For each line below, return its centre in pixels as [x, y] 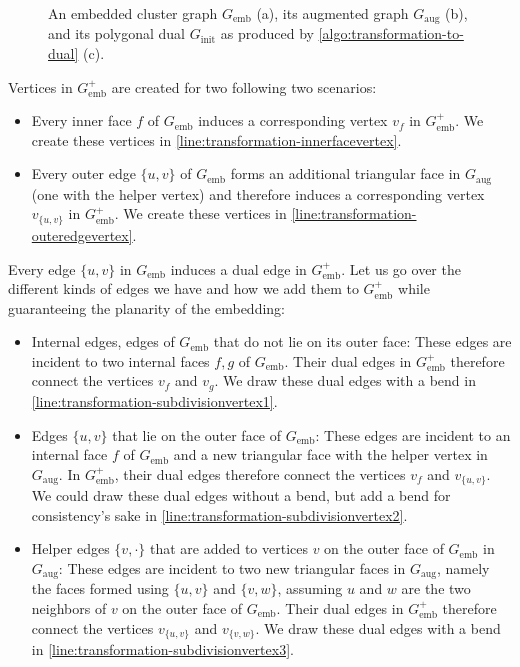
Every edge [42, 268]
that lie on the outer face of [197, 434]
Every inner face [81, 120]
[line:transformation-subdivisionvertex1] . [154, 400]
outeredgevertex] [82, 234]
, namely [463, 567]
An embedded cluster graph [133, 13]
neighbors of [69, 608]
